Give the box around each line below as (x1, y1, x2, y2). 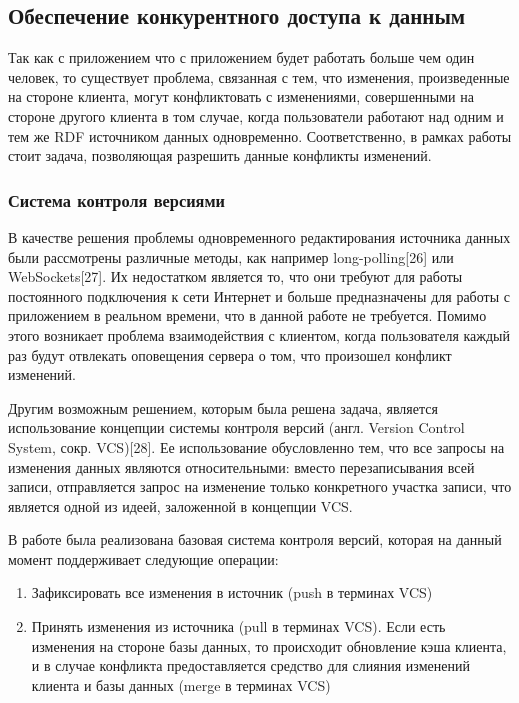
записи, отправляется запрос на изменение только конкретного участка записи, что (8, 476, 512, 497)
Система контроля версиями (8, 187, 225, 212)
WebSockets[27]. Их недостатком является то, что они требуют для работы (8, 266, 463, 287)
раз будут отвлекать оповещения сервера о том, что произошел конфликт (8, 344, 452, 365)
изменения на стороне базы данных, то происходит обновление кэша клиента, (31, 635, 507, 656)
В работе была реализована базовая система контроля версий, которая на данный (8, 529, 502, 550)
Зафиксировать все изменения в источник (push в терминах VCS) (31, 582, 433, 603)
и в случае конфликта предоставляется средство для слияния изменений (31, 655, 470, 676)
